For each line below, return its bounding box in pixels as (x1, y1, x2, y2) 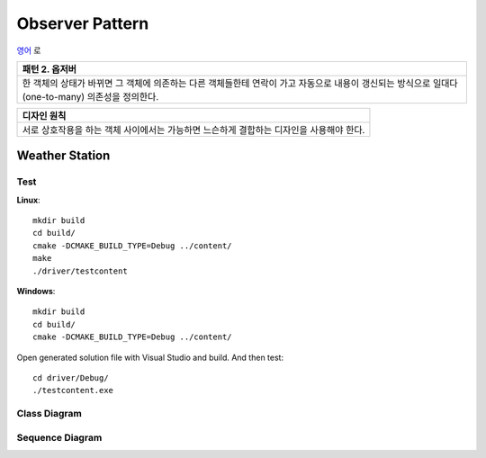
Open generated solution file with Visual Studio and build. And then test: (16, 352, 283, 363)
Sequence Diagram (16, 431, 103, 444)
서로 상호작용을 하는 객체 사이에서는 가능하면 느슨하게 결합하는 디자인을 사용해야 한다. (22, 123, 365, 136)
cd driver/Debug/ (32, 373, 109, 382)
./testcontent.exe (32, 385, 114, 396)
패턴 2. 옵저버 (22, 63, 76, 76)
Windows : (16, 286, 56, 297)
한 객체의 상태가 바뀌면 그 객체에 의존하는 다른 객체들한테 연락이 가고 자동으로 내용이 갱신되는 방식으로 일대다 (22, 76, 458, 89)
